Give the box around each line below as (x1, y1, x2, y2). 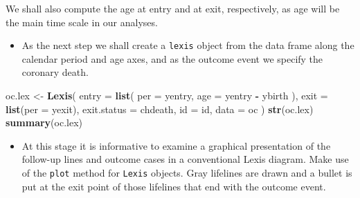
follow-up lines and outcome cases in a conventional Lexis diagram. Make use (21, 152, 349, 166)
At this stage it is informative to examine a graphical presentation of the (21, 138, 331, 152)
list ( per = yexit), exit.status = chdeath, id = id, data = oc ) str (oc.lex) (6, 101, 314, 116)
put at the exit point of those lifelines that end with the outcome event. (21, 179, 326, 193)
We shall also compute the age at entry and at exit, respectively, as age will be (6, 1, 340, 15)
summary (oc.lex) (6, 115, 82, 130)
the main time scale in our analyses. (6, 14, 158, 29)
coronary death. (21, 65, 89, 79)
